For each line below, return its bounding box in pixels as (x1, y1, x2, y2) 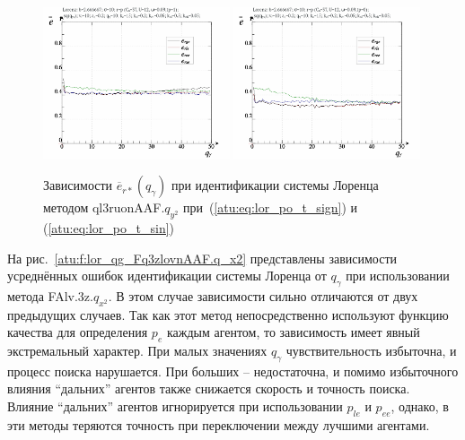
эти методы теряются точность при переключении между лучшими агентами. (7, 415, 430, 434)
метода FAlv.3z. (7, 286, 93, 305)
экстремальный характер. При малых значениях (7, 341, 268, 360)
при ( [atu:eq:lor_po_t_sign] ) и (182, 198, 358, 217)
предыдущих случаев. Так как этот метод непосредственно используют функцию (7, 305, 449, 324)
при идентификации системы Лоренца (171, 176, 379, 194)
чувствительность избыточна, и (285, 341, 457, 360)
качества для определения (7, 323, 148, 341)
